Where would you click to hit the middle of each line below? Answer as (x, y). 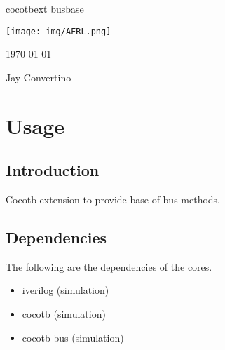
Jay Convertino (39, 77)
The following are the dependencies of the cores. (109, 266)
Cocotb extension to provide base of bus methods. (113, 200)
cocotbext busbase (45, 8)
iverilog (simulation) (66, 290)
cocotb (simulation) (64, 314)
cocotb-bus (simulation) (73, 337)
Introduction (53, 170)
